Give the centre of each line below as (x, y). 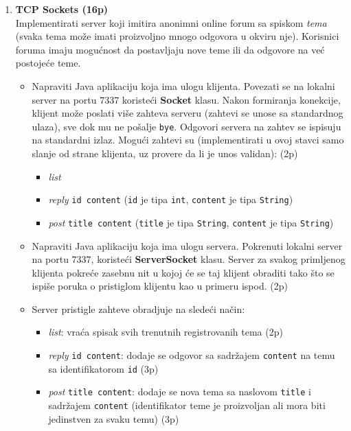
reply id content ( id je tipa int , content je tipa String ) (171, 199)
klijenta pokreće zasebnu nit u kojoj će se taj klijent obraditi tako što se (183, 272)
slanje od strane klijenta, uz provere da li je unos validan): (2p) (165, 153)
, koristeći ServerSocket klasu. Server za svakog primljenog (218, 259)
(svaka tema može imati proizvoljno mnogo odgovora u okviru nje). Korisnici (177, 36)
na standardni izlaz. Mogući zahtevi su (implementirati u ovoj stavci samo (188, 140)
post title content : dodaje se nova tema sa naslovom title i (180, 392)
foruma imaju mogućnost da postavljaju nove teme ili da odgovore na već (170, 49)
